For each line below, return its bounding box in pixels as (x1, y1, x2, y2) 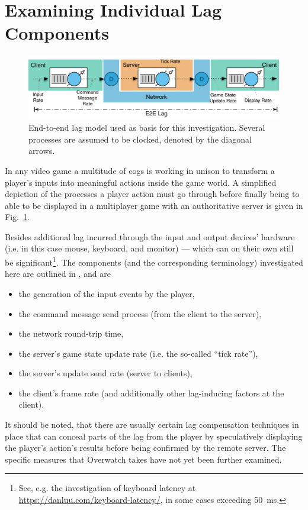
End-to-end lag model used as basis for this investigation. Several (28, 121, 265, 134)
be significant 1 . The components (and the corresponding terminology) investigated (5, 254, 303, 268)
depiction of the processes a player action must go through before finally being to (5, 188, 300, 200)
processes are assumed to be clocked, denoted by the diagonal (28, 133, 252, 145)
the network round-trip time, (18, 327, 124, 340)
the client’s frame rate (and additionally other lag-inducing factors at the (18, 386, 284, 399)
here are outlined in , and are (5, 267, 111, 280)
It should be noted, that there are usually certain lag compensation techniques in (5, 418, 299, 431)
